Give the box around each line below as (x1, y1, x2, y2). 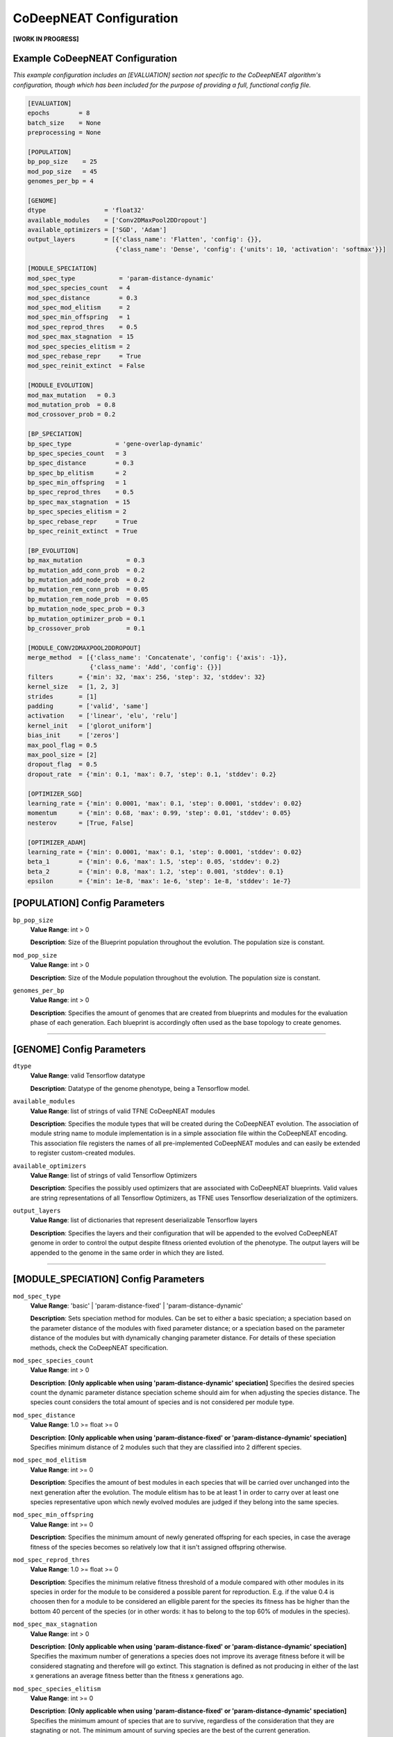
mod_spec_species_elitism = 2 (27, 343, 131, 350)
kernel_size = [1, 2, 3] (27, 683, 119, 691)
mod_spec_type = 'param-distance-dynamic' (27, 274, 215, 282)
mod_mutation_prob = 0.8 (27, 400, 116, 409)
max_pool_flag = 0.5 (27, 741, 97, 749)
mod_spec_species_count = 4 (27, 284, 131, 292)
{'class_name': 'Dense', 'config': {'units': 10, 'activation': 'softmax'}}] (115, 245, 387, 253)
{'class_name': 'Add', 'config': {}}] (89, 664, 222, 671)
